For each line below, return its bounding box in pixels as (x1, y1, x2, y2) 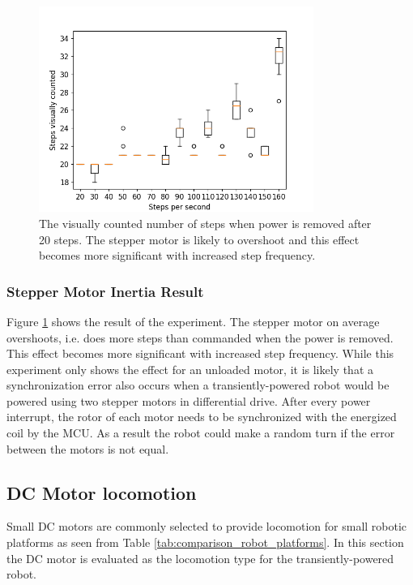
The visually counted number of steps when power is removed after (39, 214, 372, 231)
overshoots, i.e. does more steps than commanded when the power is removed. (6, 329, 394, 346)
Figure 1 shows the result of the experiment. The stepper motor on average (6, 312, 380, 329)
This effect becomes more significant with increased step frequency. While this (6, 345, 394, 362)
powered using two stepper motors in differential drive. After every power (6, 392, 371, 409)
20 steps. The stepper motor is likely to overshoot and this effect (39, 230, 360, 247)
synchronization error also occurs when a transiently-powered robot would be (6, 376, 390, 394)
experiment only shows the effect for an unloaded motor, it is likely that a (6, 360, 373, 377)
